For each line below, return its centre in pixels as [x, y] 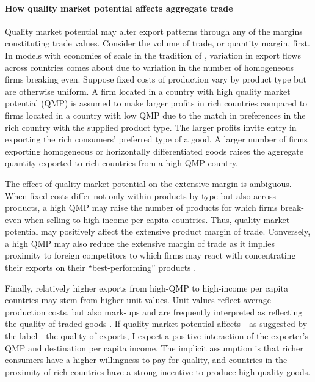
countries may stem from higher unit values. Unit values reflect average [138, 300]
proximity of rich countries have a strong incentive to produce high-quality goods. [158, 371]
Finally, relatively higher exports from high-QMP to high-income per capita [147, 288]
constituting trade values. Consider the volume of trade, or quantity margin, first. [157, 43]
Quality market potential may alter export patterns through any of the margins [154, 31]
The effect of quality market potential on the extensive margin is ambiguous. [148, 183]
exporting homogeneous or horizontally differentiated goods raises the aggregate [154, 151]
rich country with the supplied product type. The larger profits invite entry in [151, 127]
